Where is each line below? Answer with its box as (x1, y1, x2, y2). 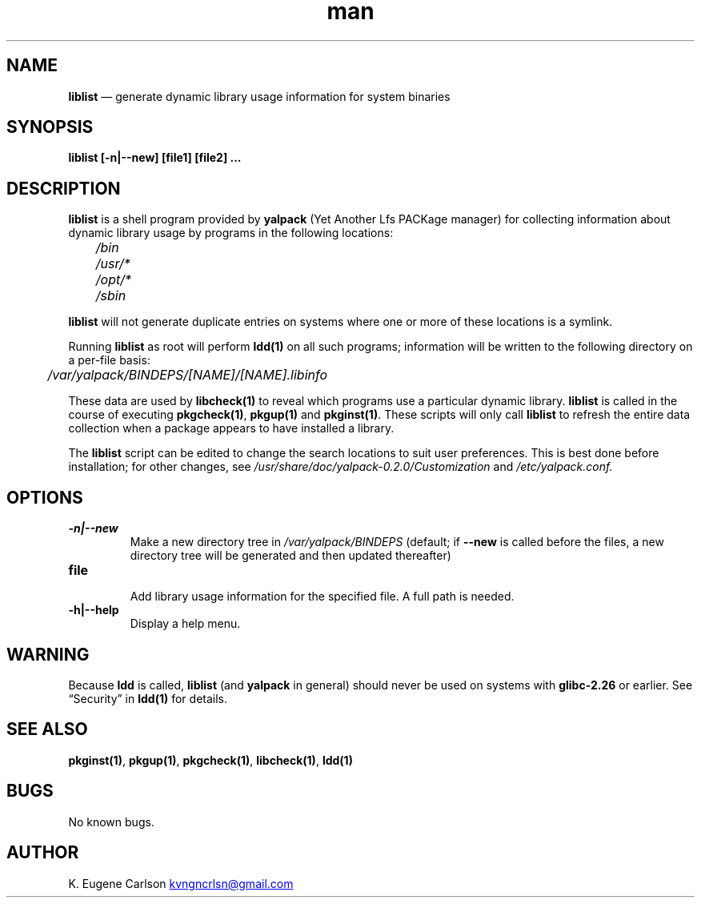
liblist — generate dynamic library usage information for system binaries (68, 89, 451, 103)
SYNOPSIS (6, 117, 94, 138)
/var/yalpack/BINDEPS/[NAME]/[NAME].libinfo (47, 367, 328, 384)
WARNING (6, 644, 90, 665)
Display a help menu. (130, 617, 241, 631)
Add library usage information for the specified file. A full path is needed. (130, 589, 515, 604)
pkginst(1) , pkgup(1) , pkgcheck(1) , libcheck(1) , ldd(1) (68, 753, 353, 767)
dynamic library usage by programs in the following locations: (68, 226, 394, 240)
